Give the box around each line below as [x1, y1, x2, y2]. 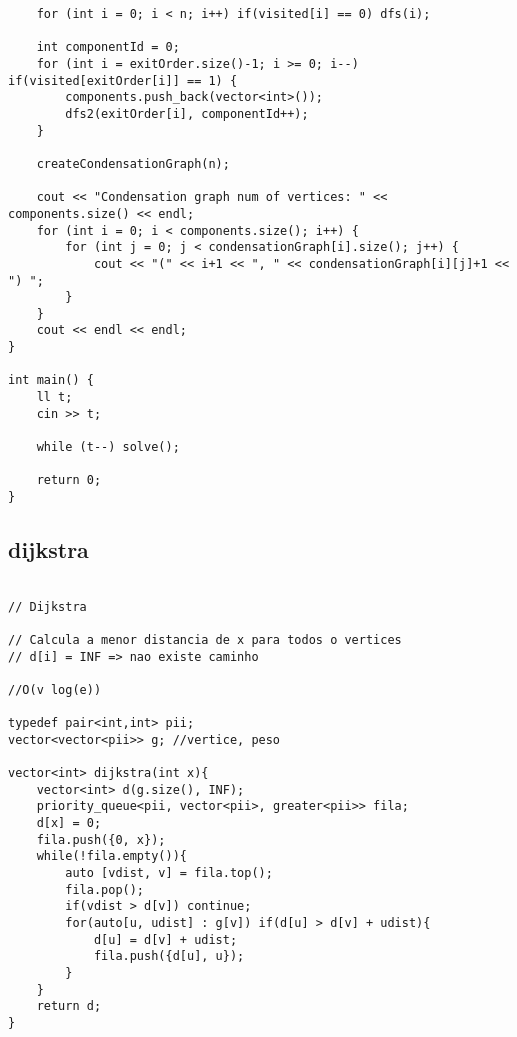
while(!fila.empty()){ [36, 849, 187, 864]
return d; [36, 999, 102, 1014]
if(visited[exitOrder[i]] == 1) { [8, 73, 238, 88]
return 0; [36, 473, 102, 488]
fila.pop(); [65, 882, 145, 897]
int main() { [8, 373, 94, 388]
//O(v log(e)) [8, 682, 102, 697]
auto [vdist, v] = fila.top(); [65, 866, 273, 881]
